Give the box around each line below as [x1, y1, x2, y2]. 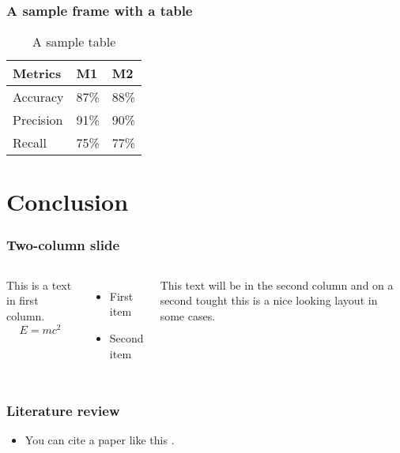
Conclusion [6, 185, 129, 218]
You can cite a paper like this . [25, 432, 175, 448]
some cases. [160, 308, 216, 324]
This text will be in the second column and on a [160, 276, 394, 293]
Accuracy [13, 88, 64, 107]
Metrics [13, 64, 62, 83]
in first [6, 292, 39, 309]
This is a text [6, 276, 72, 293]
